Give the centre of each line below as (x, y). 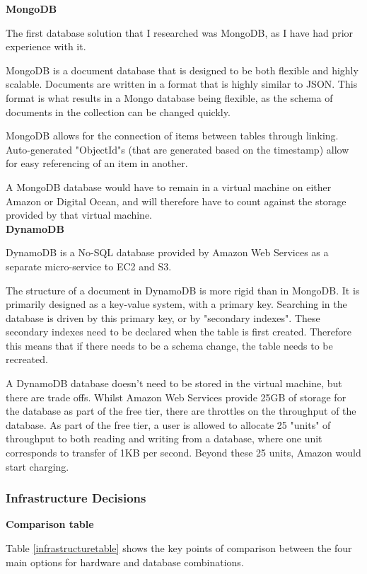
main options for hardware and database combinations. (125, 562)
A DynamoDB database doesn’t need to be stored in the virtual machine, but (174, 383)
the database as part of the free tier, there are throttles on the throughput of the (181, 411)
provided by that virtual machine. (79, 215)
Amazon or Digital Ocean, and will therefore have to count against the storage (176, 201)
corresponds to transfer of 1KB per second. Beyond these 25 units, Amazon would (183, 453)
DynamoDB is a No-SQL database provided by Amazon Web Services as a (167, 252)
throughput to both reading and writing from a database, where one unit (164, 438)
